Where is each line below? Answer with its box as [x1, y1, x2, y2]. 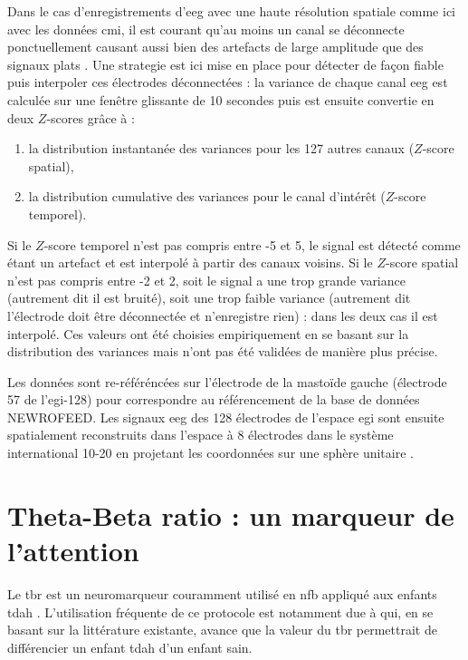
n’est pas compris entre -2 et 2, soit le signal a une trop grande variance [7, 270, 406, 289]
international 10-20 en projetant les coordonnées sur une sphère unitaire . [7, 443, 414, 462]
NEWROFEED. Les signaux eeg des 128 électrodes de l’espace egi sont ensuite [7, 407, 444, 426]
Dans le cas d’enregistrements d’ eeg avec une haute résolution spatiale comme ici [7, 2, 455, 20]
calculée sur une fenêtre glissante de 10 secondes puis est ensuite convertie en [7, 90, 435, 109]
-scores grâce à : [46, 108, 135, 127]
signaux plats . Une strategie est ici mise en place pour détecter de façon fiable [7, 54, 444, 73]
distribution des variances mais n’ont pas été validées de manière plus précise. [7, 342, 438, 361]
